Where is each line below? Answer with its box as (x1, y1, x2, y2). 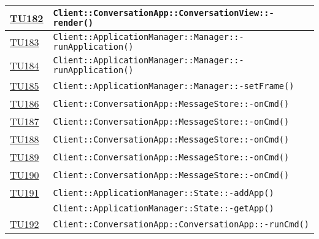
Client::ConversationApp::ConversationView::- (53, 8, 274, 18)
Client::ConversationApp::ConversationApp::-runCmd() (53, 219, 309, 229)
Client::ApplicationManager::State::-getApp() (53, 203, 274, 213)
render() (53, 18, 94, 28)
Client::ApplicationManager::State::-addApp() (53, 187, 274, 198)
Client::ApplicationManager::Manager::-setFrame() (53, 80, 294, 91)
